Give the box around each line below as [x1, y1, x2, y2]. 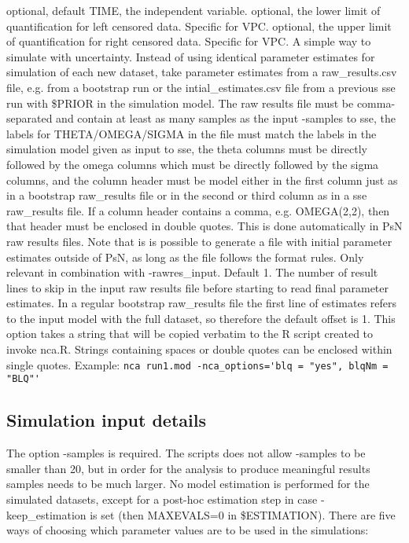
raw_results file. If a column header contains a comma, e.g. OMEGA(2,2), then [6, 202, 390, 218]
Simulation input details [6, 408, 206, 432]
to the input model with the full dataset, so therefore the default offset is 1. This [6, 310, 396, 326]
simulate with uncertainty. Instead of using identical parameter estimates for [6, 48, 375, 64]
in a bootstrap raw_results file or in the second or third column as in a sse [6, 187, 367, 204]
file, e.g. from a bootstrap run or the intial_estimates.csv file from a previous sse [6, 79, 396, 95]
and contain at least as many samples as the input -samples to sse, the [56, 110, 396, 127]
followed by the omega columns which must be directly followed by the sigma [6, 156, 379, 172]
